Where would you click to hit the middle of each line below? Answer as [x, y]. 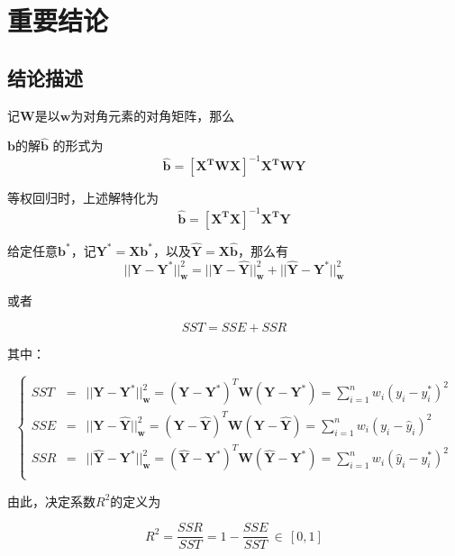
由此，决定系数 [51, 501]
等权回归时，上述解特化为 [83, 198]
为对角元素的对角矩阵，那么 [153, 115]
